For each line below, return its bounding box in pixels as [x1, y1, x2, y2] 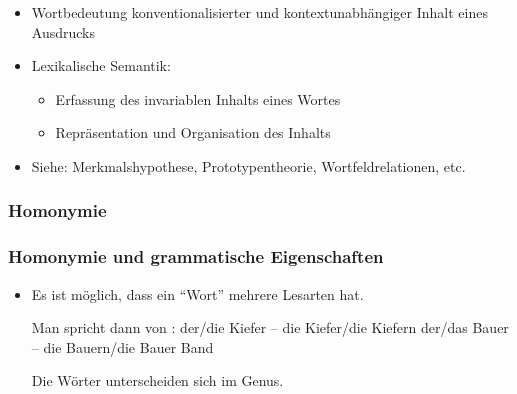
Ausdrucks [31, 21, 95, 42]
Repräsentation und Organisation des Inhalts [55, 122, 331, 143]
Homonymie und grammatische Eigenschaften [8, 244, 384, 269]
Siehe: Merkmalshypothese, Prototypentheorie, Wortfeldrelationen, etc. [31, 155, 466, 176]
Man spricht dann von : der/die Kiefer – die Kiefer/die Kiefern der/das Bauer [31, 317, 509, 338]
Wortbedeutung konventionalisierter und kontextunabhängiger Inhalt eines [31, 2, 488, 22]
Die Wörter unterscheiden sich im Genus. [31, 370, 284, 391]
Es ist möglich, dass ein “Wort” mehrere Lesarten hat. [31, 283, 364, 304]
